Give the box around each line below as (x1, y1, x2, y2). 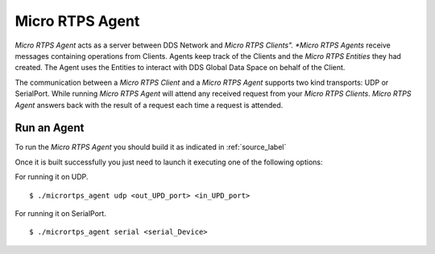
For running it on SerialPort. (14, 208, 106, 218)
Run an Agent (14, 121, 85, 135)
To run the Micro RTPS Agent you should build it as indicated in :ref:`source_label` (14, 142, 287, 152)
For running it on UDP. (14, 172, 89, 181)
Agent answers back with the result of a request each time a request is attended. (14, 100, 284, 110)
